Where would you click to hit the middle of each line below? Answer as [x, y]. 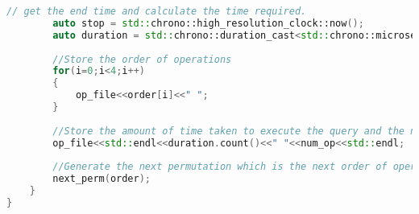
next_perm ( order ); [102, 179]
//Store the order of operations [142, 59]
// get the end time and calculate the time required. [157, 11]
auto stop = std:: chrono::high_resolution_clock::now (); [208, 23]
